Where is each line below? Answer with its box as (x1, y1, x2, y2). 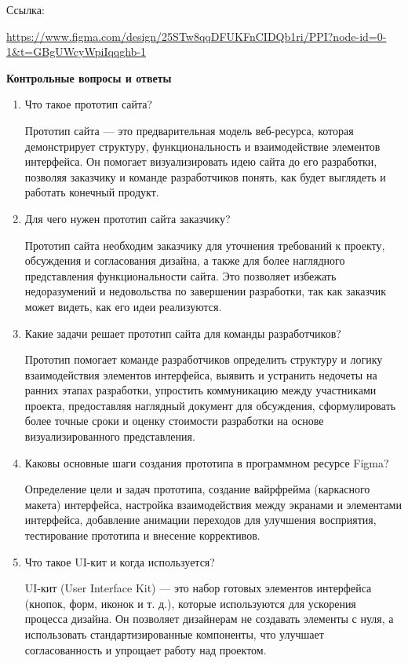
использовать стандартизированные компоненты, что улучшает (24, 626, 324, 642)
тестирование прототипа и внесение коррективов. (24, 527, 260, 544)
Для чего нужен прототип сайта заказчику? (24, 210, 231, 226)
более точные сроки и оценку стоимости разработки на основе (24, 412, 324, 429)
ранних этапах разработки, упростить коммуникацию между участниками (24, 382, 377, 398)
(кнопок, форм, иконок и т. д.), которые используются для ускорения (24, 595, 356, 611)
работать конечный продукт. (24, 184, 159, 200)
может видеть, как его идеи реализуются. (24, 298, 222, 314)
